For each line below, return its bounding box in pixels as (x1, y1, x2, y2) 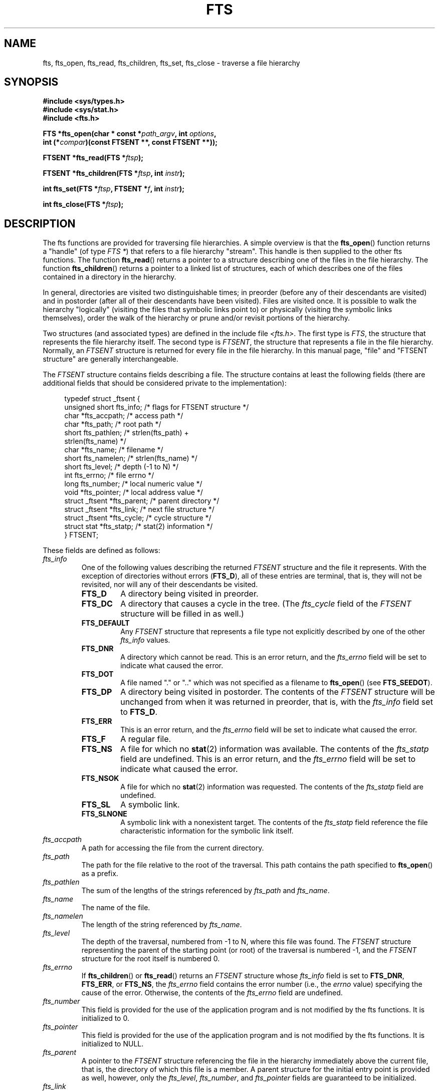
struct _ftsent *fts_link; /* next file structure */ (64, 505, 214, 514)
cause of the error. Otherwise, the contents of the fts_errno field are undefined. (81, 988, 343, 997)
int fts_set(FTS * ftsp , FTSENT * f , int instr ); (43, 184, 184, 193)
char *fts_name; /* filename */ (64, 445, 163, 454)
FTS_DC (81, 599, 113, 609)
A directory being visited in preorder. (120, 589, 259, 599)
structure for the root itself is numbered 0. (81, 954, 220, 963)
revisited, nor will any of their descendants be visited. (81, 580, 258, 589)
